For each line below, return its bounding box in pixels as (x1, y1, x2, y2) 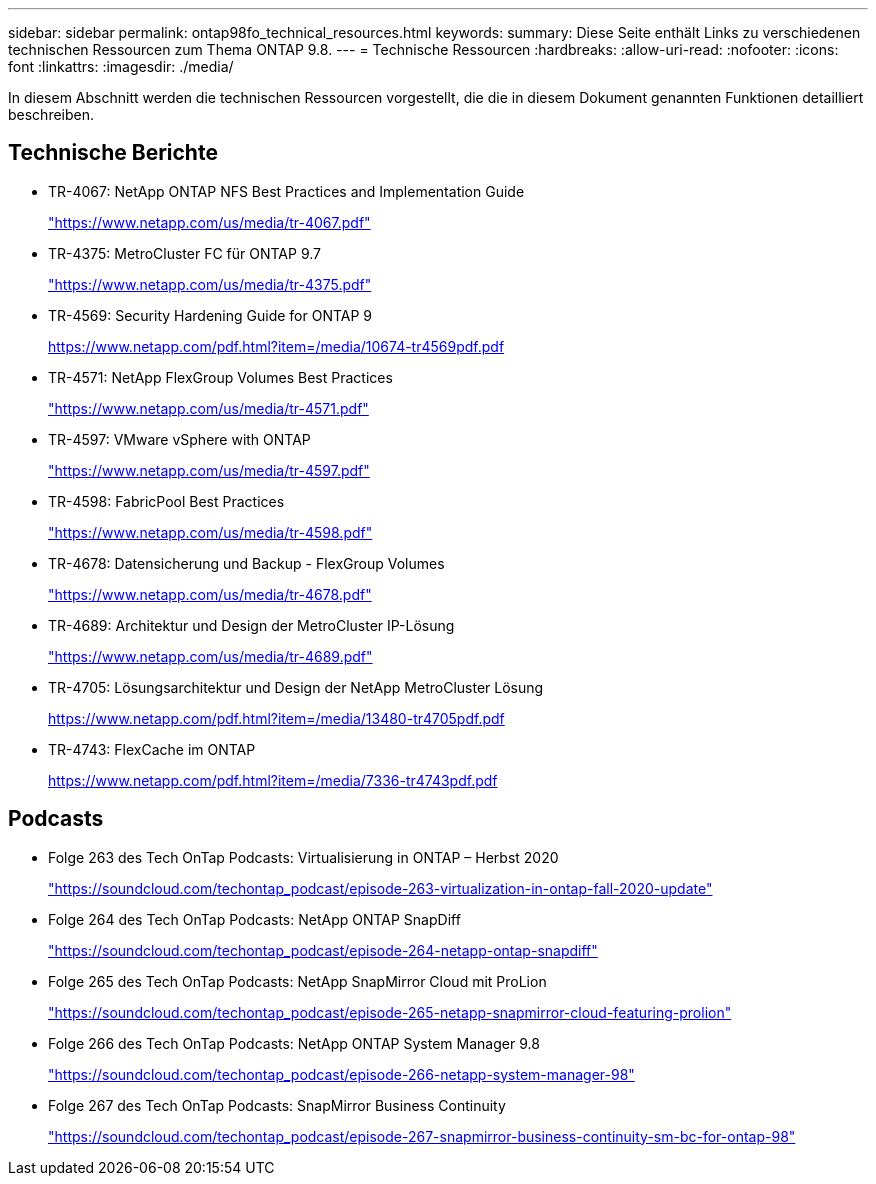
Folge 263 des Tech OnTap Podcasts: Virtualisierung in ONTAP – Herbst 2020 (48, 848, 559, 866)
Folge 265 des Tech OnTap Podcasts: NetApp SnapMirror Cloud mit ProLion (48, 972, 547, 990)
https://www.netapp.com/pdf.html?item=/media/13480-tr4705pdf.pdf (48, 709, 505, 727)
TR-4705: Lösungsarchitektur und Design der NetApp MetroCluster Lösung (48, 678, 544, 696)
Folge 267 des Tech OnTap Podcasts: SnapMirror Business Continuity (48, 1096, 506, 1114)
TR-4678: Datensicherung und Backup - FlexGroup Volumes (48, 554, 445, 572)
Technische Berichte (8, 140, 218, 166)
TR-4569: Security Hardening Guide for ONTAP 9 (48, 306, 373, 324)
